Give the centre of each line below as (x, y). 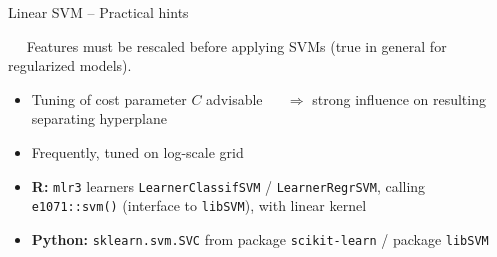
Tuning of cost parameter (109, 98)
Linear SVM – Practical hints (98, 12)
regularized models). (70, 65)
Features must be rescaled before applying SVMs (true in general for (236, 45)
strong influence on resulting (399, 98)
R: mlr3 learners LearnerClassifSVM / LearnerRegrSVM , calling (228, 185)
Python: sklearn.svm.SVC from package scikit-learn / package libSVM (260, 238)
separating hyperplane (99, 118)
